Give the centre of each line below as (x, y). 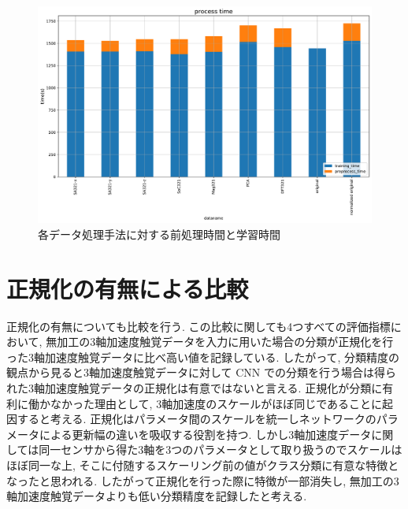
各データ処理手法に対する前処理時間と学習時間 (159, 234)
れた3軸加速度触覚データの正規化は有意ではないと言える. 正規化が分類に (195, 388)
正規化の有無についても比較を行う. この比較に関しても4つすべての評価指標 (198, 326)
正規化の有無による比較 (128, 288)
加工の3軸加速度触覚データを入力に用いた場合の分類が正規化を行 (225, 342)
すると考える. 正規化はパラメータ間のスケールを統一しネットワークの (197, 419)
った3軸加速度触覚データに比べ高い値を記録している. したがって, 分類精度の (203, 357)
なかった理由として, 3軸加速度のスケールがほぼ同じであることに (216, 403)
